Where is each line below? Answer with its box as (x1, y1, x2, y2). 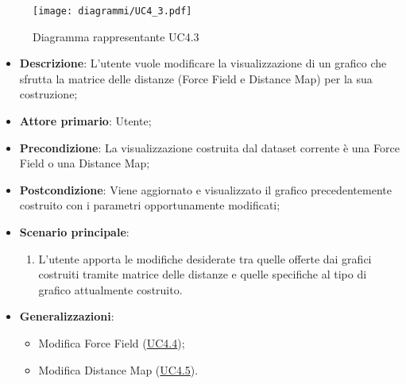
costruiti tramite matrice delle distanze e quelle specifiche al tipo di (38, 266, 367, 282)
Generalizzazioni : (19, 308, 114, 324)
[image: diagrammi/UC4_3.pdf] (33, 6, 192, 17)
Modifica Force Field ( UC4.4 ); (38, 334, 185, 351)
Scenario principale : (19, 224, 130, 240)
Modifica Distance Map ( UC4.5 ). (38, 361, 199, 378)
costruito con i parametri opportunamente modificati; (19, 197, 280, 213)
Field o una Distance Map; (19, 155, 150, 171)
